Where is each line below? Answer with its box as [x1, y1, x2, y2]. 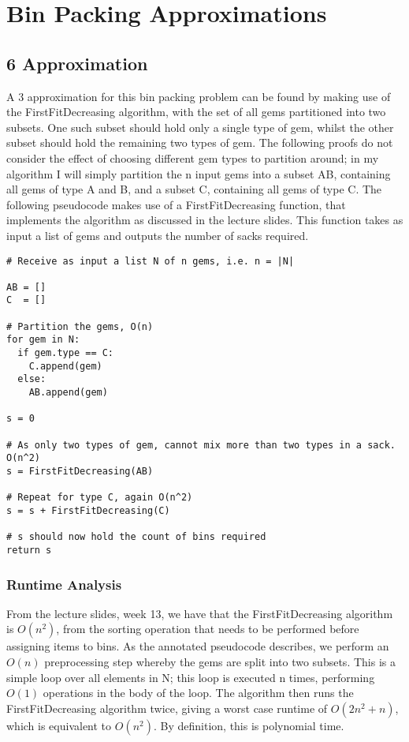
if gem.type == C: [17, 347, 114, 359]
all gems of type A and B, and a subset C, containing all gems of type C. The [6, 181, 382, 197]
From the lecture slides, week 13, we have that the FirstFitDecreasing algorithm [6, 605, 393, 621]
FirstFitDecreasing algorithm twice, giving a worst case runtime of [6, 699, 328, 716]
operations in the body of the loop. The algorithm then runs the [43, 684, 354, 701]
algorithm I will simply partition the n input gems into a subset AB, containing [6, 165, 391, 182]
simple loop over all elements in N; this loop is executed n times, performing [6, 669, 375, 685]
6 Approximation [6, 51, 148, 75]
